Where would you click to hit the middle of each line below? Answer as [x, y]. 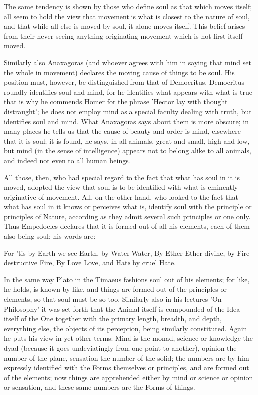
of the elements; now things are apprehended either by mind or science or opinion [129, 377]
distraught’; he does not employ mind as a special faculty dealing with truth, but [128, 111]
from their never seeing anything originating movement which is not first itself [123, 36]
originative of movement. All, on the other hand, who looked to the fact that [121, 197]
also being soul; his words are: [50, 236]
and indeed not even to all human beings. [67, 160]
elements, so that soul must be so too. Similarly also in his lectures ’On [113, 299]
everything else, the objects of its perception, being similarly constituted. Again [126, 328]
